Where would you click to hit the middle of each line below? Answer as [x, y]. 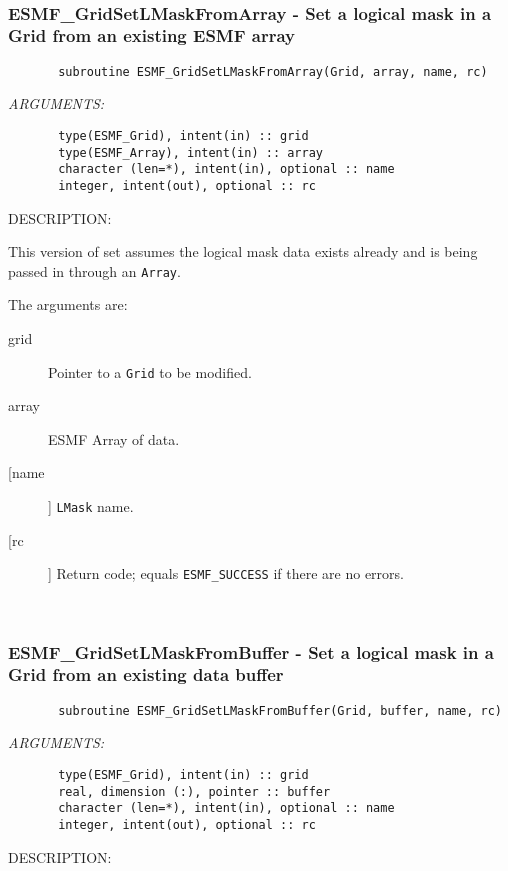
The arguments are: [68, 304]
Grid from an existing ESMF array [152, 35]
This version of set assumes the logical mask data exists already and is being [243, 251]
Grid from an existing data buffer [146, 674]
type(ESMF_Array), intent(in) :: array [190, 152]
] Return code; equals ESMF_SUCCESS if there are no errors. [226, 573]
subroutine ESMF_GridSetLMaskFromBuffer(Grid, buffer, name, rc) [280, 710]
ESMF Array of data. [114, 438]
